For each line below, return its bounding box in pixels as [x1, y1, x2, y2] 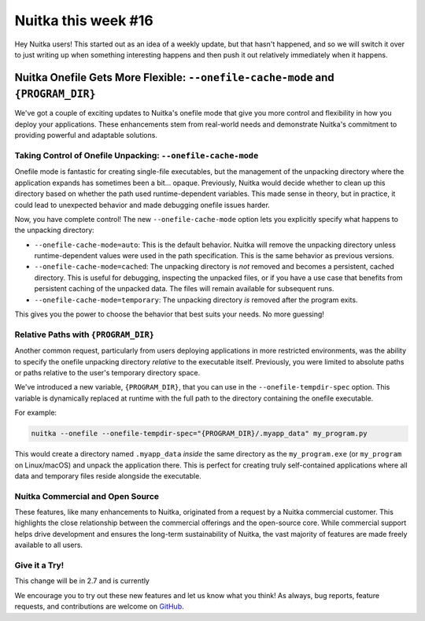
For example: [14, 408, 57, 417]
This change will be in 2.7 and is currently [14, 576, 150, 586]
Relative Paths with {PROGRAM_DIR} [14, 329, 155, 340]
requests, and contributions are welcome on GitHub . [14, 602, 184, 612]
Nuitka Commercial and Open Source [14, 490, 159, 501]
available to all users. [14, 540, 83, 550]
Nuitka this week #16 [14, 12, 153, 29]
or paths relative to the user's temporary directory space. [14, 368, 201, 377]
